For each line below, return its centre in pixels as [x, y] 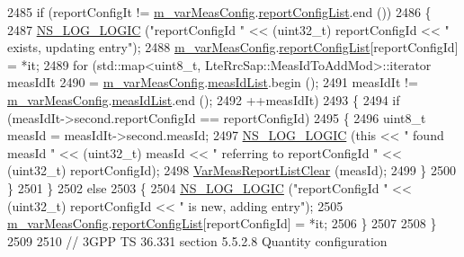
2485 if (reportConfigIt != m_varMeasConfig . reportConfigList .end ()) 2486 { [219, 12]
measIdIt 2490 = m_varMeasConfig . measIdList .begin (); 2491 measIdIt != [213, 82]
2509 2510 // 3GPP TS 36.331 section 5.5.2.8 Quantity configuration [197, 240]
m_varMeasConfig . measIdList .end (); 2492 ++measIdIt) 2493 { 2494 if [204, 99]
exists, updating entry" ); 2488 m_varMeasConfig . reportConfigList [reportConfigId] [233, 47]
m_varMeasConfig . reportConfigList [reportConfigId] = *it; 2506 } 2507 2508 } [222, 223]
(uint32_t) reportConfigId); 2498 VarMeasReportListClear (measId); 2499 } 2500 [232, 170]
